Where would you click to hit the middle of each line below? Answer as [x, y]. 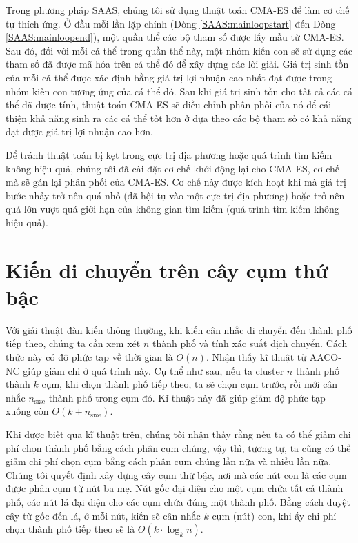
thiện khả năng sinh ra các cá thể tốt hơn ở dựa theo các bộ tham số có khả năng [179, 118]
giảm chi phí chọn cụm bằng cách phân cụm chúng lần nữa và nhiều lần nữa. [169, 461]
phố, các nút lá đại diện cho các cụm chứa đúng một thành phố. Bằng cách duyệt [178, 501]
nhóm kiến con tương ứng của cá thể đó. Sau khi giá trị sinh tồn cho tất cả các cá [179, 91]
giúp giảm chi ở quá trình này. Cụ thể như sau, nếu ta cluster [153, 370]
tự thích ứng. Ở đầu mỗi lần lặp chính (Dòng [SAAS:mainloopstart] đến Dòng [171, 23]
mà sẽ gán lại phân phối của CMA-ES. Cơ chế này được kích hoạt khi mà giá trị [176, 182]
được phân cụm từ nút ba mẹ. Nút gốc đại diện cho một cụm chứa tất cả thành [175, 488]
